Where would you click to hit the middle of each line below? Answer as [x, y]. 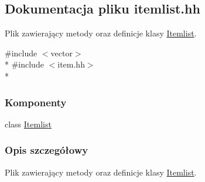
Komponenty [36, 102]
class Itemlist [28, 124]
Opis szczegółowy [47, 150]
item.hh [71, 64]
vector [61, 53]
